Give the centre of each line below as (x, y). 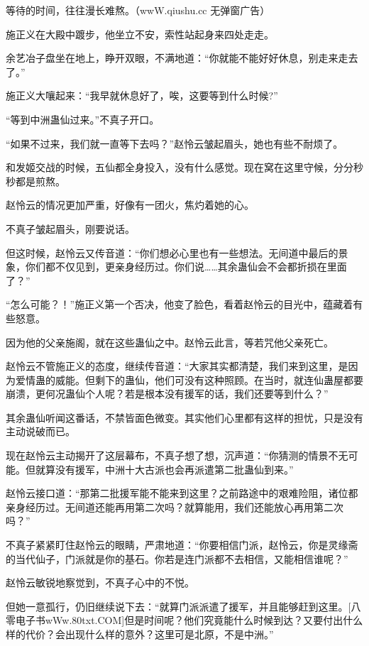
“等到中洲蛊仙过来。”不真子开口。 (83, 119)
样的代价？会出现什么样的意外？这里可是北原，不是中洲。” (140, 634)
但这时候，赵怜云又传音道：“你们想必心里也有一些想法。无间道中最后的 (172, 252)
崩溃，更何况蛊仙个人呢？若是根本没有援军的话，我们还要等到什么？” (167, 394)
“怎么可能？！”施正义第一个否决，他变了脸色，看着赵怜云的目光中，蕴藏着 (180, 304)
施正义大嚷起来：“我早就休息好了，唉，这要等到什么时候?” (142, 95)
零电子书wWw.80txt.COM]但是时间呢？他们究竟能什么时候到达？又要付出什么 (184, 620)
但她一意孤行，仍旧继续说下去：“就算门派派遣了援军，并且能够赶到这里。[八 (183, 606)
